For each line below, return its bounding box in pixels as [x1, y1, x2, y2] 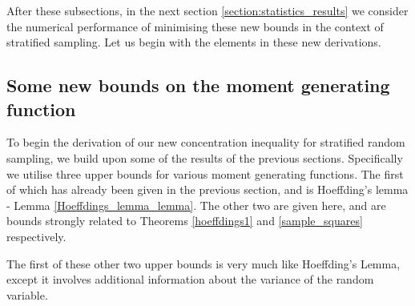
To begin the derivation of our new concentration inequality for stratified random [6, 134, 405, 151]
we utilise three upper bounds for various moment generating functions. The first [6, 165, 404, 182]
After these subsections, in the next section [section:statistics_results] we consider [6, 2, 409, 18]
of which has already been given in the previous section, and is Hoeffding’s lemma [6, 181, 409, 198]
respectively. [6, 227, 66, 244]
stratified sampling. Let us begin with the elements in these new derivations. [6, 34, 381, 50]
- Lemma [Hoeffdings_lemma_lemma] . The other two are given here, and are [6, 196, 386, 213]
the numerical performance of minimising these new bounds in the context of [6, 18, 384, 34]
